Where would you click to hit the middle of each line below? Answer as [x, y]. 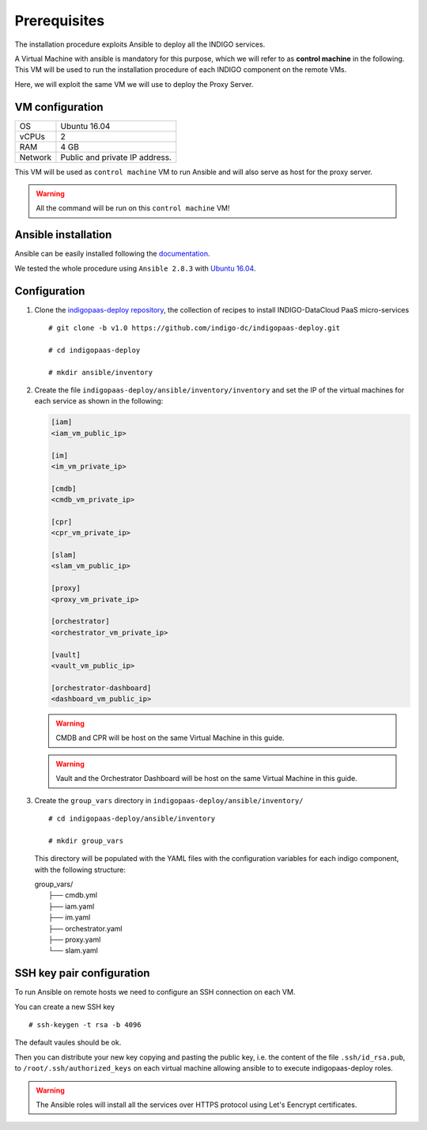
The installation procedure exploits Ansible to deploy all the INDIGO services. [140, 44]
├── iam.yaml [72, 906]
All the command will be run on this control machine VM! [133, 208]
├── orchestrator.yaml [85, 928]
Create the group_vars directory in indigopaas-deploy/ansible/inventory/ [169, 800]
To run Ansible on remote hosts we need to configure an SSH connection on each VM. [155, 992]
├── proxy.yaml [75, 939]
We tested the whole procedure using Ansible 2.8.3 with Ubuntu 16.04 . [135, 268]
